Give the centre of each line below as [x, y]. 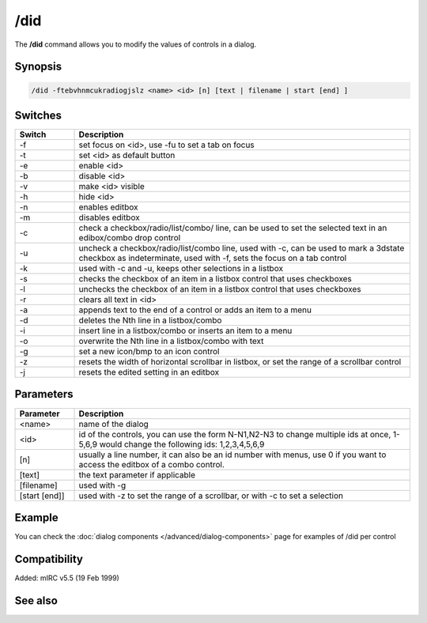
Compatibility [49, 559]
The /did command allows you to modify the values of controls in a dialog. [136, 44]
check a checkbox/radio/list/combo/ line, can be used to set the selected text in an [233, 228]
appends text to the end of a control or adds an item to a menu [195, 310]
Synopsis [38, 67]
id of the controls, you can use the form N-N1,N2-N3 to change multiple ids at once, [235, 434]
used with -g [102, 485]
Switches [38, 115]
